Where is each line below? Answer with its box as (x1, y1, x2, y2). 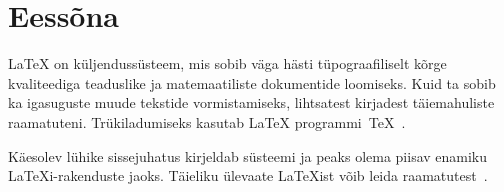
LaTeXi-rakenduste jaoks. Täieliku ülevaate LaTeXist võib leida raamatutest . (8, 165, 488, 186)
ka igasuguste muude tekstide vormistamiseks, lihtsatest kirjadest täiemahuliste (8, 92, 495, 113)
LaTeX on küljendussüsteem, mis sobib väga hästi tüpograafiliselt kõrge (8, 53, 447, 74)
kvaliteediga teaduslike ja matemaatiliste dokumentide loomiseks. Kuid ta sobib (8, 72, 496, 93)
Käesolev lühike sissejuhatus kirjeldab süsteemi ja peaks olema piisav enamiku (8, 145, 488, 166)
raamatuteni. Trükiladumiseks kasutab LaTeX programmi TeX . (8, 111, 406, 132)
